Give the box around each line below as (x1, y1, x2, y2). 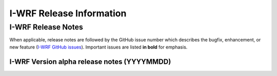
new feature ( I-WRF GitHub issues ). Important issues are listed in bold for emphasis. (9, 44, 188, 50)
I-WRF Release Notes (9, 22, 83, 32)
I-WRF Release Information (9, 8, 127, 19)
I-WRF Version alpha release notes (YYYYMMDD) (9, 57, 171, 66)
